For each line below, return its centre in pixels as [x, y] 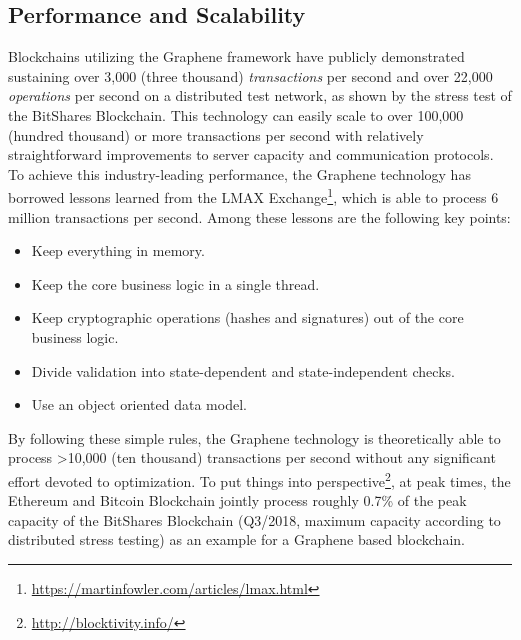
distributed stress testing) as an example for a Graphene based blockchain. [236, 539]
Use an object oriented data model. [139, 404]
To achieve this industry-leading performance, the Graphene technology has [239, 173]
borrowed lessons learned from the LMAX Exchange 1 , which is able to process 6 [253, 196]
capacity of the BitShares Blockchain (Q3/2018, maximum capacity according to [254, 519]
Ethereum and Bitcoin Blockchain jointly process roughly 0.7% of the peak [237, 500]
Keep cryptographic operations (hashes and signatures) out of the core [247, 317]
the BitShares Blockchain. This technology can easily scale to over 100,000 [236, 114]
